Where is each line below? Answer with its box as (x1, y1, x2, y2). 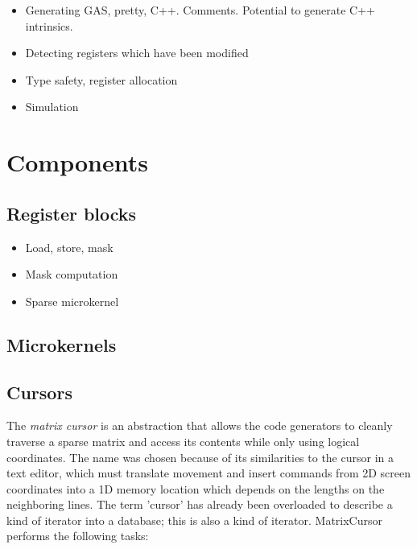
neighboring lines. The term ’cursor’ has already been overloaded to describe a (6, 496, 393, 513)
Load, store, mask (25, 238, 114, 255)
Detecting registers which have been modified (25, 44, 249, 61)
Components (6, 146, 148, 179)
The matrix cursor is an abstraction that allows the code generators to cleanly (6, 417, 393, 434)
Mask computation (25, 266, 118, 283)
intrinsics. (25, 17, 73, 34)
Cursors (6, 379, 72, 404)
